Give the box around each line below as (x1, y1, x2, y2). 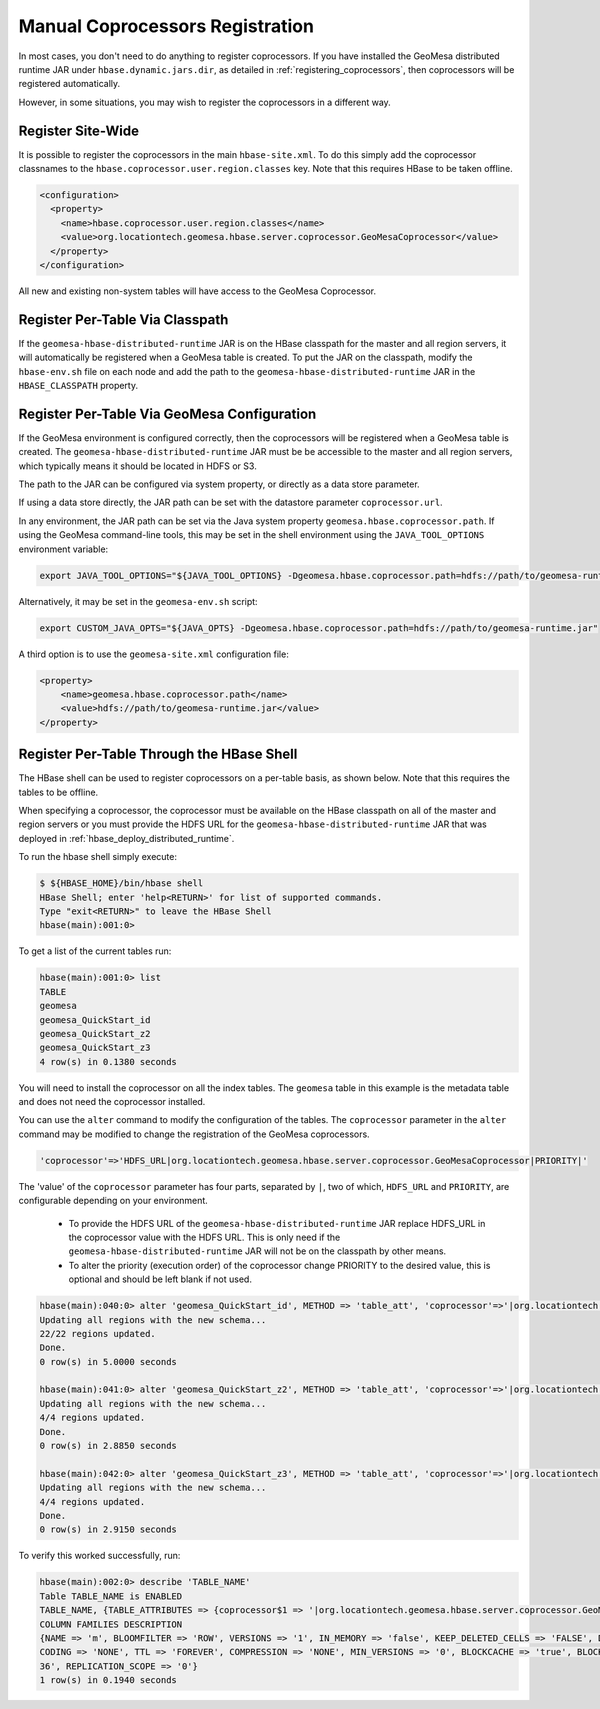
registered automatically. (18, 78, 121, 90)
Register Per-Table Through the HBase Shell (18, 746, 298, 763)
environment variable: (18, 543, 109, 555)
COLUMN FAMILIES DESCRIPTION (39, 1618, 183, 1630)
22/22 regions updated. (39, 1328, 157, 1339)
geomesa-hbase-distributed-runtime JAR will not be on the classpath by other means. (68, 1245, 447, 1257)
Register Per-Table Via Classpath (18, 311, 229, 328)
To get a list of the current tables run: (18, 945, 172, 957)
